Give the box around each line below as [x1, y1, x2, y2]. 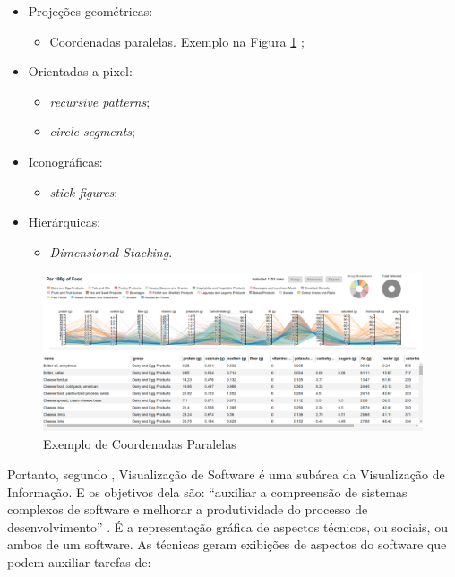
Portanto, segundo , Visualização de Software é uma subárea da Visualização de [7, 464, 445, 483]
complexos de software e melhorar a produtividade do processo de [7, 500, 368, 519]
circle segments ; [49, 122, 135, 141]
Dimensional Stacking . [49, 242, 173, 261]
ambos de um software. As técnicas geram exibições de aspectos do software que [7, 535, 447, 554]
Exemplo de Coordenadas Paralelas [43, 435, 236, 453]
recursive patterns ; [49, 91, 150, 110]
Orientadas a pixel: [28, 62, 133, 81]
